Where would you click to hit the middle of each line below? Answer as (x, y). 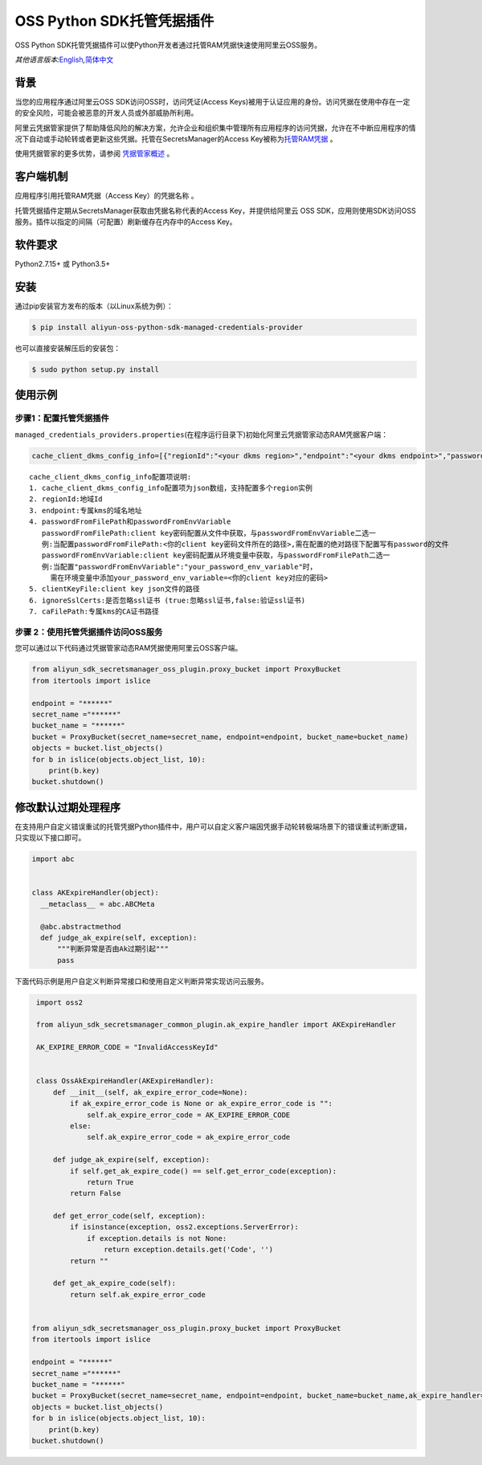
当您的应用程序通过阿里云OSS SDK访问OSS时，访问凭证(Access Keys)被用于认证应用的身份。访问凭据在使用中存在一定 (212, 101)
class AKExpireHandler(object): (96, 893)
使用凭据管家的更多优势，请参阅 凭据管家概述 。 (94, 153)
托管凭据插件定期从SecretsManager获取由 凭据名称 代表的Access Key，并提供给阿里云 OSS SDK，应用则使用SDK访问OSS (216, 210)
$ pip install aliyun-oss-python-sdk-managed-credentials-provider (167, 327)
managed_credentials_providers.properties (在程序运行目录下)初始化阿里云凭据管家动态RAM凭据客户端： (202, 435)
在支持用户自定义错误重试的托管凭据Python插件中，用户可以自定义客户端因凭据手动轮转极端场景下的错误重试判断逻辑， (213, 826)
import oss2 (60, 1002)
